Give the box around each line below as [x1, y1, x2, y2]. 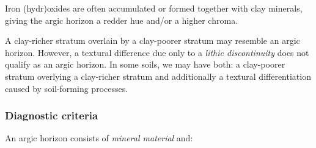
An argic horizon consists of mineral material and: [5, 132, 193, 144]
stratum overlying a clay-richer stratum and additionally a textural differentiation [5, 69, 311, 82]
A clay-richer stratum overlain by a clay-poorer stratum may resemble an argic [5, 34, 300, 47]
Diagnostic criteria [5, 108, 98, 123]
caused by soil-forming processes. [5, 82, 128, 94]
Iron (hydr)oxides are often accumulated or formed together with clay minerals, [5, 2, 303, 14]
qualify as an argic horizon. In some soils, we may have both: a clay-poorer [5, 58, 285, 71]
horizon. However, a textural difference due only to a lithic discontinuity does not [5, 46, 309, 58]
